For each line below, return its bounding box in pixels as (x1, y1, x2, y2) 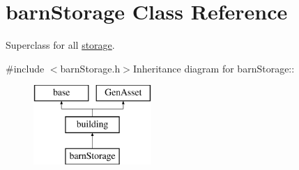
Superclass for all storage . (6, 38, 115, 52)
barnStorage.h (60, 61, 121, 75)
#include (6, 61, 45, 75)
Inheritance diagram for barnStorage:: (132, 61, 295, 75)
